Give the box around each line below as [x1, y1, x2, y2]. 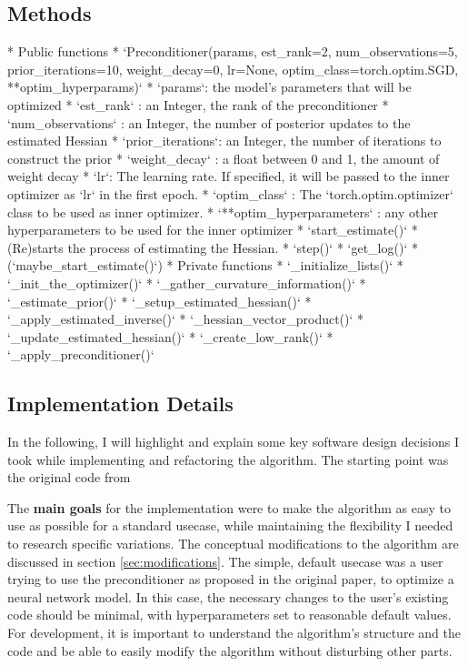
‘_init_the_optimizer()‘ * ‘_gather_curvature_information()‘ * [7, 273, 366, 292]
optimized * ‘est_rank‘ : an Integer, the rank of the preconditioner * [7, 95, 389, 114]
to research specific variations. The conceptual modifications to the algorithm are [7, 534, 459, 553]
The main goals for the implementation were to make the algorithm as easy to [7, 498, 451, 517]
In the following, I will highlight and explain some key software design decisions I [7, 432, 460, 451]
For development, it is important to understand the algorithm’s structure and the [7, 623, 461, 642]
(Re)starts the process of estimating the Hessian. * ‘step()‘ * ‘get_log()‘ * [7, 237, 418, 257]
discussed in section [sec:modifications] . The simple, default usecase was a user [7, 551, 443, 570]
